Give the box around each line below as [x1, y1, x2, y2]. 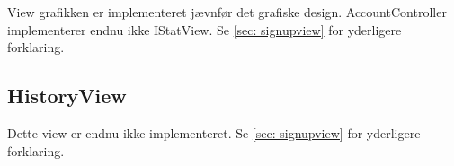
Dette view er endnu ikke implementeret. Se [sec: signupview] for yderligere [7, 123, 421, 142]
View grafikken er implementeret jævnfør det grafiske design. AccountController [7, 3, 447, 21]
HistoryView [7, 82, 127, 109]
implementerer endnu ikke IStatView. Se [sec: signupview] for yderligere [7, 20, 402, 39]
